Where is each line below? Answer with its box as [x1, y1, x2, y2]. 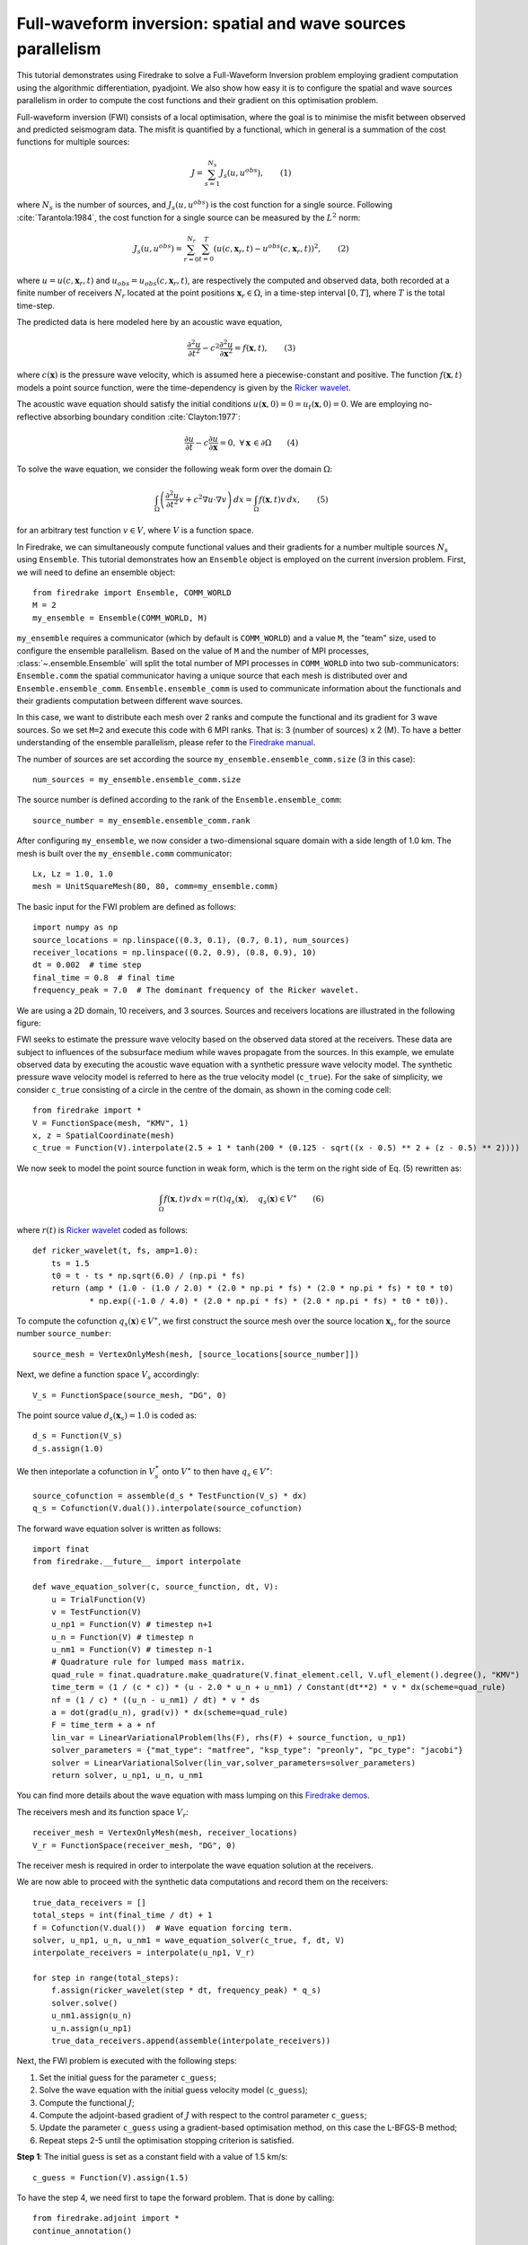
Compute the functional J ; [39, 2097, 135, 2108]
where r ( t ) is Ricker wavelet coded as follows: [16, 1224, 189, 1235]
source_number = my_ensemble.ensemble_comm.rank [32, 815, 251, 825]
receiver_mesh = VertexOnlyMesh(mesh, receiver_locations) [32, 1827, 298, 1838]
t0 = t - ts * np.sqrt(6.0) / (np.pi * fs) [50, 1271, 246, 1281]
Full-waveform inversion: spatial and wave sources [16, 13, 407, 33]
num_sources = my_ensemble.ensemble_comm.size [32, 775, 242, 785]
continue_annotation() [32, 2225, 133, 2236]
